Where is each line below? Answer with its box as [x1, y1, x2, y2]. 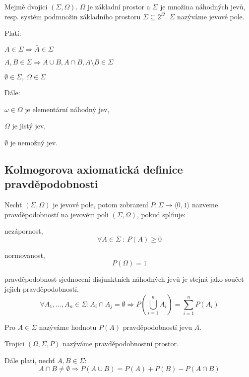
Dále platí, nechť [4, 355, 55, 365]
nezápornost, [4, 226, 43, 236]
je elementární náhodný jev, [25, 104, 110, 114]
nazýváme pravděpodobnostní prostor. [62, 338, 179, 349]
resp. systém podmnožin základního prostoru [4, 11, 141, 21]
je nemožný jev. [10, 137, 58, 147]
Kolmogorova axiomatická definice [4, 161, 183, 177]
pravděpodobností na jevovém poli [4, 209, 109, 219]
